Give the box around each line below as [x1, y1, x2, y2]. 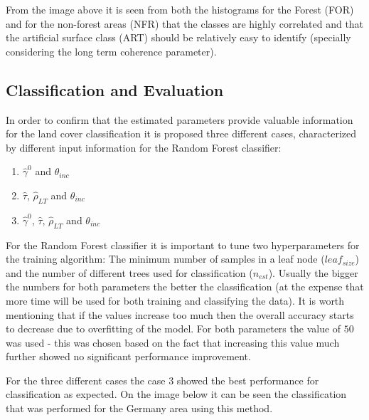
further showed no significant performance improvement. [6, 349, 251, 364]
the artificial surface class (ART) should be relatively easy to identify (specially [6, 30, 351, 45]
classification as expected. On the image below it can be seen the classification [6, 387, 347, 401]
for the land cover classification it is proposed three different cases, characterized [6, 126, 357, 141]
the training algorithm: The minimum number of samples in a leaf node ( [6, 251, 325, 266]
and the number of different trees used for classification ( [6, 265, 253, 280]
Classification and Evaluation [6, 78, 224, 100]
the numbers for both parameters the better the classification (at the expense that [6, 279, 364, 294]
